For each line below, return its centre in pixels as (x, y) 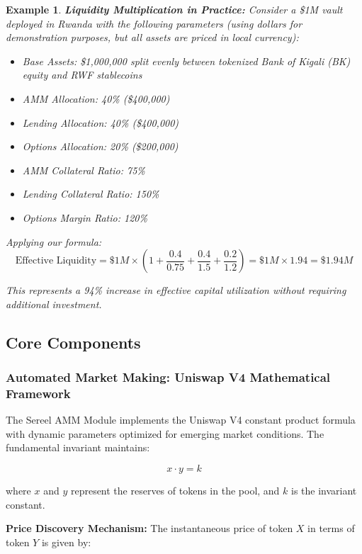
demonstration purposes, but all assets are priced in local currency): (152, 37)
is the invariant (324, 491)
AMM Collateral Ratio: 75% (84, 170)
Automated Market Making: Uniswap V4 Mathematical (168, 377)
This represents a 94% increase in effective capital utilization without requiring (176, 290)
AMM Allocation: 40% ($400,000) (96, 98)
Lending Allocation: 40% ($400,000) (101, 122)
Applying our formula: (54, 241)
